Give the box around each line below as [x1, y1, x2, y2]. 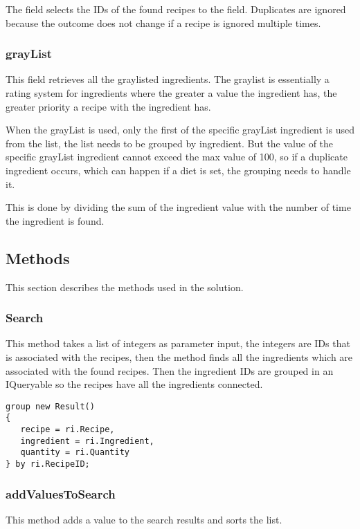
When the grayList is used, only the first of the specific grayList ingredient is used [6, 122, 354, 137]
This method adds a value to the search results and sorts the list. [6, 512, 282, 526]
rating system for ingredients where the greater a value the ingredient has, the [6, 86, 337, 100]
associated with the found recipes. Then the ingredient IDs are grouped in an [6, 363, 334, 378]
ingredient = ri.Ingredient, [20, 436, 154, 446]
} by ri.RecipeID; [6, 459, 90, 470]
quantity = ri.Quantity [20, 447, 129, 458]
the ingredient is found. [6, 213, 105, 228]
